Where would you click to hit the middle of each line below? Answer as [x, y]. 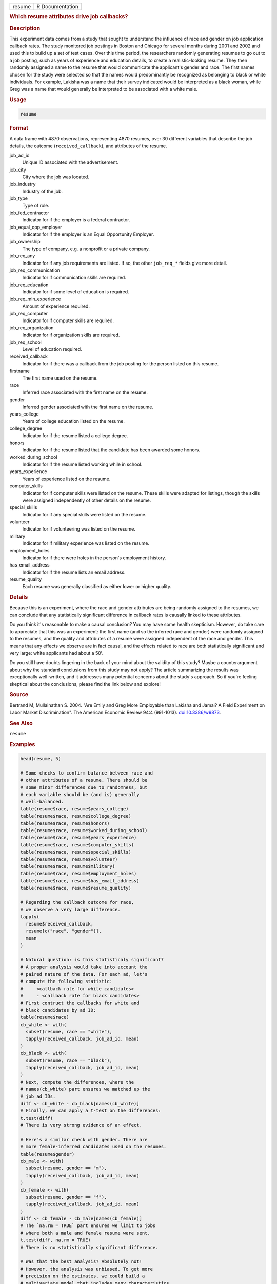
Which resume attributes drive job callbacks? [69, 17]
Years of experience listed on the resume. [66, 479]
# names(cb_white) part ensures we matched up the [85, 1089]
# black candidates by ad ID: [58, 1010]
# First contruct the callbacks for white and [80, 1003]
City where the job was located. [56, 177]
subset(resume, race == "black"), [69, 1060]
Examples [22, 744]
